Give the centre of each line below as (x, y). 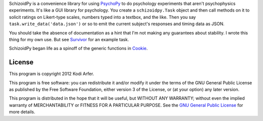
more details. (22, 112)
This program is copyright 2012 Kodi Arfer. (52, 74)
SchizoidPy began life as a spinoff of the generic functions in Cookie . (78, 48)
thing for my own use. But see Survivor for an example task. (69, 39)
